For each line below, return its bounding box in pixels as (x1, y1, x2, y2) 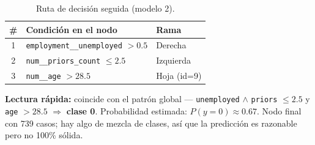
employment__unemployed (26, 42, 122, 51)
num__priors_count (26, 57, 101, 66)
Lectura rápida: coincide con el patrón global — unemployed (5, 92, 240, 105)
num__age (26, 72, 61, 81)
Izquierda (156, 54, 191, 67)
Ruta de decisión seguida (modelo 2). (35, 2, 175, 14)
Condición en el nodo (26, 23, 117, 35)
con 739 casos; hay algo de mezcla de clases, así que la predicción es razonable (5, 116, 297, 129)
